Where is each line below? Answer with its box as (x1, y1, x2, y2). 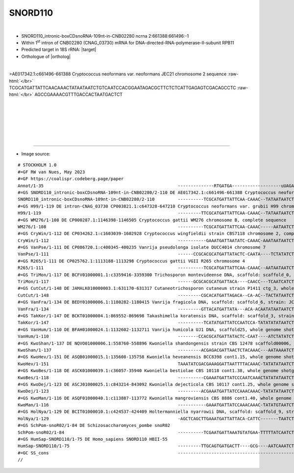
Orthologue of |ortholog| (21, 53, 71, 59)
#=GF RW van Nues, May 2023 (18, 169, 85, 175)
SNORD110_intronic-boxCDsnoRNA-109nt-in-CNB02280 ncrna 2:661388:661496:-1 (21, 33, 189, 39)
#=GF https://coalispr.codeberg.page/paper (18, 176, 124, 182)
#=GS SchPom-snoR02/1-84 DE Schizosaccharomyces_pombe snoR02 (18, 423, 171, 428)
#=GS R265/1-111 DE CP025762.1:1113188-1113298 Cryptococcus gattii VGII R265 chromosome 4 (18, 258, 245, 264)
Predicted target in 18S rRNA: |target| (21, 47, 97, 52)
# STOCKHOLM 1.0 (18, 162, 57, 168)
